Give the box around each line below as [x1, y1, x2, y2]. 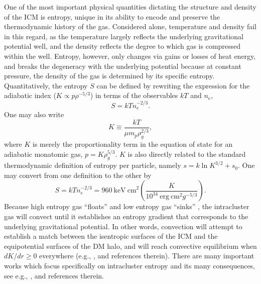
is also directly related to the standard [127, 148, 246, 159]
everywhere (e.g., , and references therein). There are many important [39, 250, 254, 261]
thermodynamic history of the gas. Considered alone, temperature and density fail [4, 21, 256, 32]
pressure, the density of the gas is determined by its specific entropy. [4, 70, 215, 81]
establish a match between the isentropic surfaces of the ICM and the [4, 231, 218, 241]
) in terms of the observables [90, 90, 178, 101]
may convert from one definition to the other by [4, 169, 152, 180]
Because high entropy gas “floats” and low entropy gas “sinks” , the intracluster [4, 201, 249, 212]
